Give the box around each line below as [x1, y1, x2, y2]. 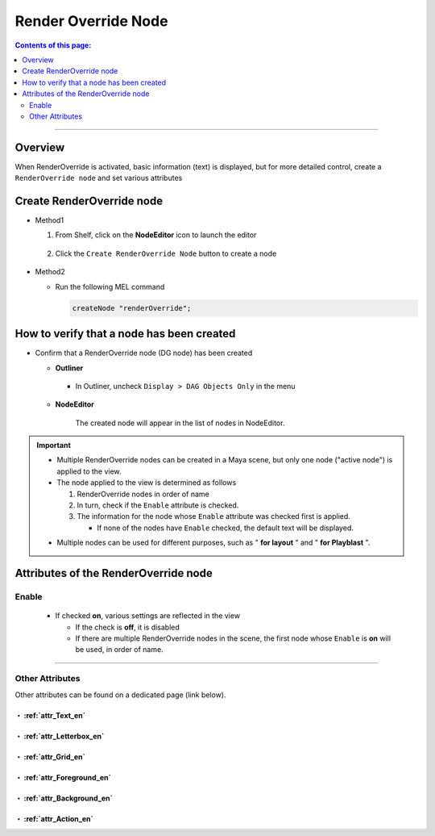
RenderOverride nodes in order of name [77, 489, 209, 499]
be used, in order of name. [75, 645, 164, 654]
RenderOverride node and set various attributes [14, 173, 183, 183]
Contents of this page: [14, 40, 92, 50]
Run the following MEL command [55, 282, 165, 291]
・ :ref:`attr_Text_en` [14, 710, 86, 720]
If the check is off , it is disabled [75, 622, 180, 632]
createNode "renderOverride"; [72, 303, 192, 312]
